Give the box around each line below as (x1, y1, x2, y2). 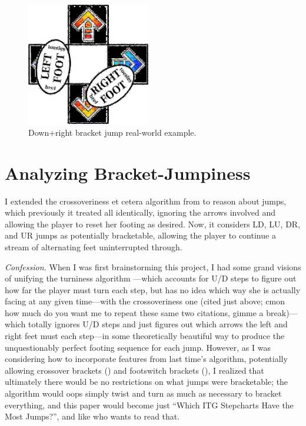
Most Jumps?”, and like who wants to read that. (5, 410, 180, 422)
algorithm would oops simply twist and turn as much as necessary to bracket (5, 387, 282, 400)
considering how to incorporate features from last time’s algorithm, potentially (5, 353, 288, 365)
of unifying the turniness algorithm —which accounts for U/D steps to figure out (5, 272, 297, 284)
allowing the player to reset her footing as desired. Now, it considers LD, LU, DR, (5, 217, 301, 230)
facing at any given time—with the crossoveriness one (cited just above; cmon (5, 295, 285, 307)
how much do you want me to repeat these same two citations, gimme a (5, 306, 264, 318)
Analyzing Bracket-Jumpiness (5, 160, 251, 185)
